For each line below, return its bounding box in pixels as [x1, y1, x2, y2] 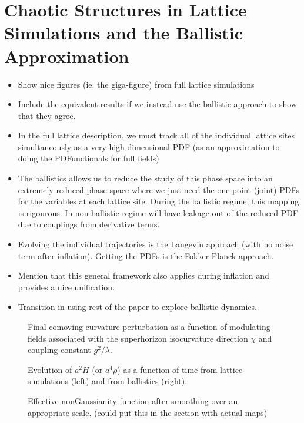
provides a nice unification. [18, 280, 115, 293]
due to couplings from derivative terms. [18, 218, 160, 230]
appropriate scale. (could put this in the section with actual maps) [28, 406, 268, 418]
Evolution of [28, 363, 72, 375]
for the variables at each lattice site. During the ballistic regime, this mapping [18, 195, 299, 207]
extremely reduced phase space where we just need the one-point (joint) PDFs [18, 183, 299, 196]
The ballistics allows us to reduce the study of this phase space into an [18, 172, 273, 184]
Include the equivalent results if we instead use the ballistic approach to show [18, 98, 297, 110]
